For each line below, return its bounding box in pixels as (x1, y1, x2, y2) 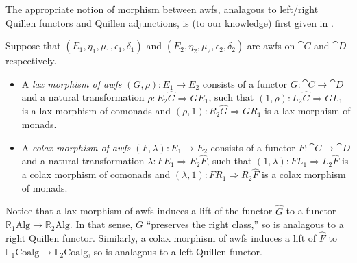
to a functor (286, 203, 336, 218)
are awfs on (247, 38, 295, 53)
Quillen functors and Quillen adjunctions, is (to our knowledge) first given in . (5, 15, 334, 29)
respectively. (5, 53, 57, 68)
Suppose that (5, 38, 61, 53)
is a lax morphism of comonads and (21, 103, 171, 118)
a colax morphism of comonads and (21, 167, 171, 181)
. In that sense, (69, 217, 133, 231)
